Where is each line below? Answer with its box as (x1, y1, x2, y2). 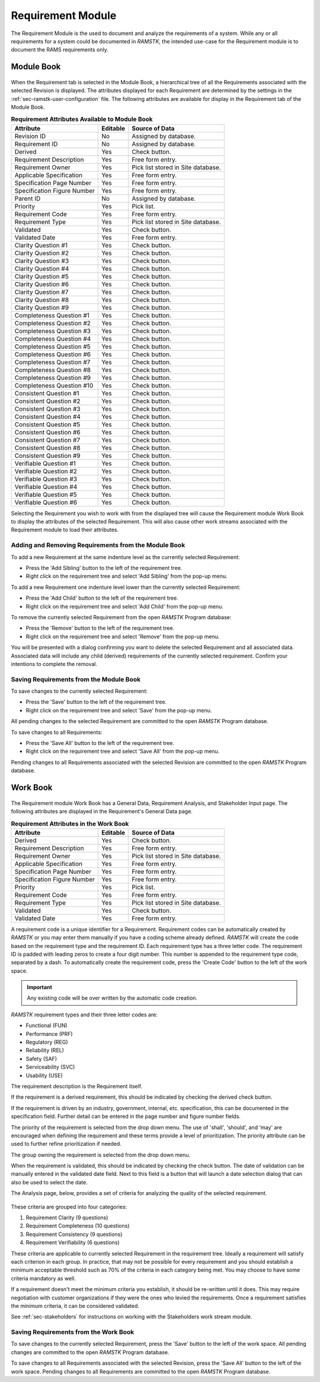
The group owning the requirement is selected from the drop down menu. (11, 1151, 191, 1158)
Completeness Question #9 (14, 373, 91, 382)
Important (27, 984, 53, 991)
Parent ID (14, 194, 41, 202)
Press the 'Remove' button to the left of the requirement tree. (25, 625, 175, 632)
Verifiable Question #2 (14, 467, 77, 475)
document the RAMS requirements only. (11, 46, 109, 53)
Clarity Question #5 (14, 272, 69, 280)
